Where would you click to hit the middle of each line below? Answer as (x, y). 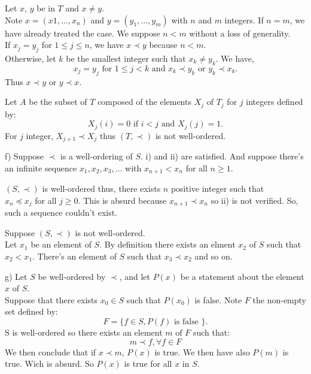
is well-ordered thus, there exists (101, 188)
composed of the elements (144, 102)
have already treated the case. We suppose (83, 33)
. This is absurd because (122, 200)
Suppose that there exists (51, 299)
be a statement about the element (242, 276)
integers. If (244, 19)
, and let (135, 276)
